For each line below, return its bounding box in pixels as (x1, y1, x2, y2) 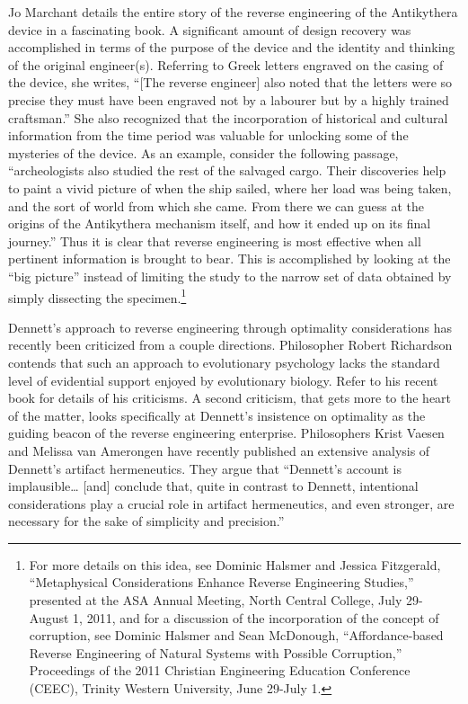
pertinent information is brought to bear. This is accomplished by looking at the (8, 249, 451, 268)
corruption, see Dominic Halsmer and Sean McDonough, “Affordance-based (29, 626, 444, 645)
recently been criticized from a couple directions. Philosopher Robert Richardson (8, 335, 453, 354)
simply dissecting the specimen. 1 (8, 285, 187, 307)
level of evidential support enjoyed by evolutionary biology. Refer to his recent (8, 370, 438, 389)
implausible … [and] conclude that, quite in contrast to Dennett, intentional (8, 477, 419, 495)
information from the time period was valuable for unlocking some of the (8, 126, 409, 145)
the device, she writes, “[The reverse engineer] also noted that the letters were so (8, 73, 453, 92)
